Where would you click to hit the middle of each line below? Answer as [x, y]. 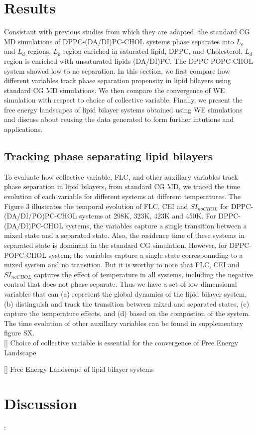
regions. [39, 51]
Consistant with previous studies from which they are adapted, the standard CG [127, 32]
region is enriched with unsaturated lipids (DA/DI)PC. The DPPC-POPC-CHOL [128, 60]
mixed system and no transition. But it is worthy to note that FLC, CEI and [122, 265]
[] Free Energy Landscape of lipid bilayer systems [79, 369]
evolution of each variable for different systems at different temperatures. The [122, 196]
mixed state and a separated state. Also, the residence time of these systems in [124, 235]
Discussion [41, 403]
